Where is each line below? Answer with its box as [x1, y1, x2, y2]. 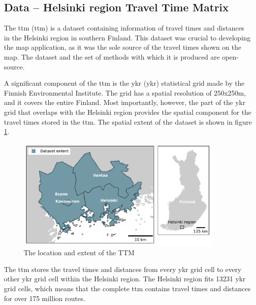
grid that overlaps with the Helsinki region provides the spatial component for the [4, 106, 252, 117]
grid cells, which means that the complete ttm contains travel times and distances [4, 283, 251, 294]
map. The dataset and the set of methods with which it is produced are [4, 51, 220, 62]
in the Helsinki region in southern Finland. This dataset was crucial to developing [4, 32, 251, 42]
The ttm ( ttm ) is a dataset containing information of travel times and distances [4, 23, 245, 33]
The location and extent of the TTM [24, 247, 135, 258]
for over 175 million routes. [4, 293, 86, 303]
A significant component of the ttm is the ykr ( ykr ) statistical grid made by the [4, 78, 245, 88]
